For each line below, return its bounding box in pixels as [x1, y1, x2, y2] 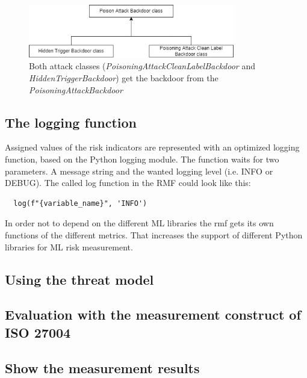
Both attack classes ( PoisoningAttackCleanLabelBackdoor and [29, 60, 255, 72]
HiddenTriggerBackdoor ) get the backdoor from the [29, 72, 219, 84]
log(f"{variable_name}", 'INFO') [13, 199, 147, 208]
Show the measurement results [5, 358, 200, 377]
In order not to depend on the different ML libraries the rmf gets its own [5, 217, 274, 229]
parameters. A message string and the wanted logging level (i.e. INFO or [5, 164, 273, 177]
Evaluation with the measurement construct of [5, 305, 301, 324]
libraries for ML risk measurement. [5, 240, 133, 253]
